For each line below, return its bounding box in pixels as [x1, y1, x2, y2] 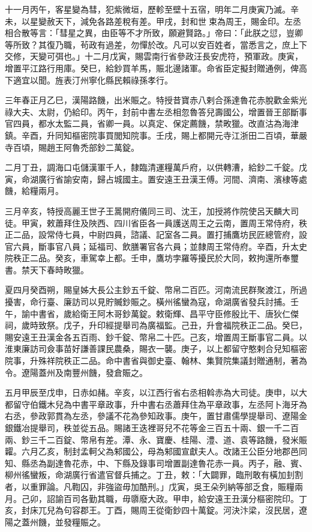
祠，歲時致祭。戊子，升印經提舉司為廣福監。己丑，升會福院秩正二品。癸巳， [5, 319, 307, 331]
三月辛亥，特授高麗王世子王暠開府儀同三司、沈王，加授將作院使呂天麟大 [5, 204, 290, 217]
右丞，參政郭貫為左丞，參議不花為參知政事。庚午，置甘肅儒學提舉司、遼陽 [5, 410, 299, 422]
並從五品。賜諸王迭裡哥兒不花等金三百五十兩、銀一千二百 [71, 422, 299, 434]
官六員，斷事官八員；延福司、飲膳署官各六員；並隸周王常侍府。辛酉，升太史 [5, 240, 307, 252]
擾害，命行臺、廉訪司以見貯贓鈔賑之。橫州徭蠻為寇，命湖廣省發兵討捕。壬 [5, 295, 299, 308]
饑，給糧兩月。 [5, 184, 64, 197]
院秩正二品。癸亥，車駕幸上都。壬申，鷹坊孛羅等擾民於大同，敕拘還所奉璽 [5, 252, 299, 264]
